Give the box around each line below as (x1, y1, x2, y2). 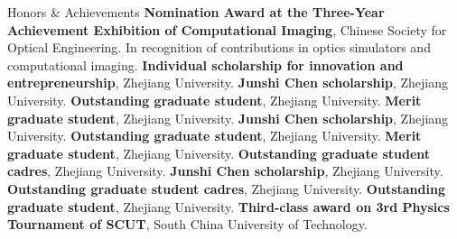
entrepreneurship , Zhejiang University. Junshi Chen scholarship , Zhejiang (7, 73, 448, 92)
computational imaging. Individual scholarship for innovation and (7, 55, 404, 74)
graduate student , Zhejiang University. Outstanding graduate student (7, 143, 431, 162)
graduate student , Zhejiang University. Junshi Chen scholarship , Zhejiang (7, 108, 449, 127)
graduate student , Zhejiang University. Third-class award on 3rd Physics (7, 197, 450, 216)
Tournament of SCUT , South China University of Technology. (7, 215, 368, 234)
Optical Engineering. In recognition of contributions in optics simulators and (7, 38, 431, 57)
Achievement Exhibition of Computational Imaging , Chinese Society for (7, 20, 447, 39)
